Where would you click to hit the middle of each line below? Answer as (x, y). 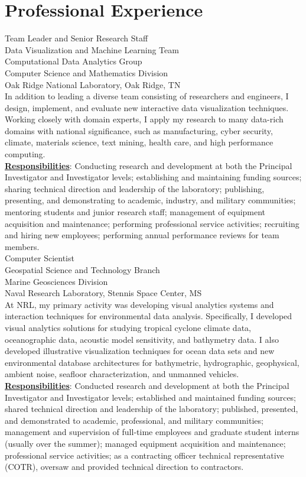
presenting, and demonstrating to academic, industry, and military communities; (150, 200)
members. (22, 246)
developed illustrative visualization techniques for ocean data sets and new (140, 351)
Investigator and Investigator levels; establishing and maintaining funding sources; (153, 177)
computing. (25, 154)
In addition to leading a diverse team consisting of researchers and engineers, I (147, 96)
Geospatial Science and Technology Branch (82, 270)
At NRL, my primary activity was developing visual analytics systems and (139, 304)
